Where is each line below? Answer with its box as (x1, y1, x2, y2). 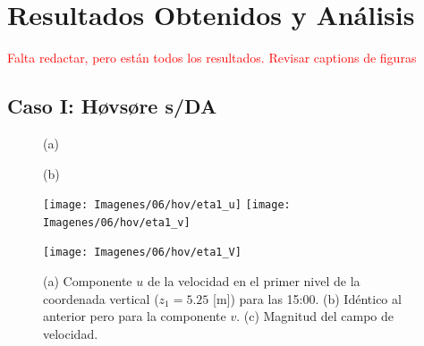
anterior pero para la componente (43, 307, 226, 325)
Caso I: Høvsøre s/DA (7, 92, 217, 120)
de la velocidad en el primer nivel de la (147, 272, 360, 291)
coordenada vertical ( (43, 289, 159, 308)
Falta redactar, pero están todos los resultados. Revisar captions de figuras (7, 48, 417, 67)
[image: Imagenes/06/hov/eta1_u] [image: (43, 198, 291, 212)
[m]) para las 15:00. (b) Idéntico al (213, 289, 402, 308)
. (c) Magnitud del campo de (236, 307, 394, 325)
